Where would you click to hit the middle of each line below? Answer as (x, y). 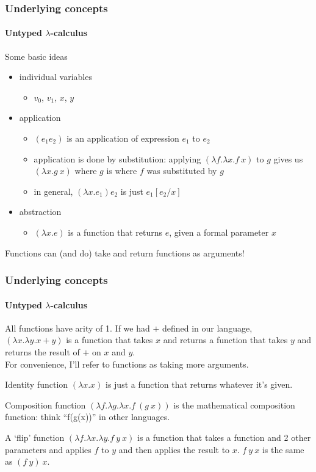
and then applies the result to (174, 449)
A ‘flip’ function (35, 437)
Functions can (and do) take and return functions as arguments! (125, 252)
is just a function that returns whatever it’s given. (199, 384)
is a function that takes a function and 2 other (224, 437)
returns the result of (42, 352)
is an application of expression (123, 138)
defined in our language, (207, 328)
